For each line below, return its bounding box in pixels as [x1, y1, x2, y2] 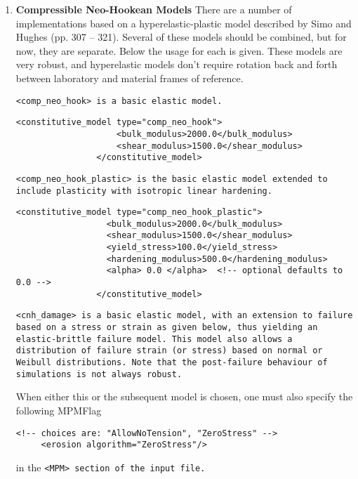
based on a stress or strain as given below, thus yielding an [15, 322, 318, 333]
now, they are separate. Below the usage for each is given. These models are [15, 43, 343, 58]
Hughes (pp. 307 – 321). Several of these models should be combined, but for [15, 29, 347, 44]
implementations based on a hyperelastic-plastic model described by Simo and [15, 15, 352, 30]
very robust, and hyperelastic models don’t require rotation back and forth [15, 57, 338, 72]
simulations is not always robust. [15, 369, 183, 379]
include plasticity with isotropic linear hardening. [15, 185, 272, 196]
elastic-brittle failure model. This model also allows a [15, 334, 293, 344]
